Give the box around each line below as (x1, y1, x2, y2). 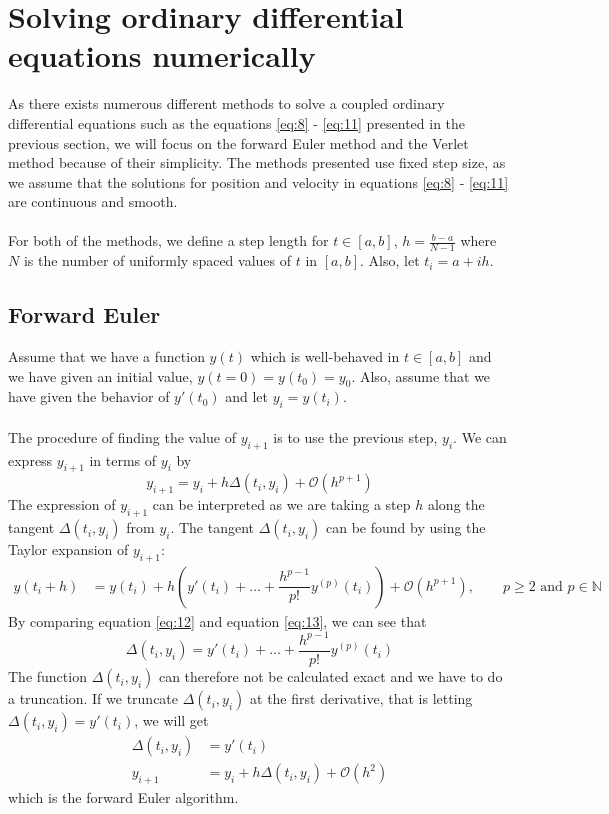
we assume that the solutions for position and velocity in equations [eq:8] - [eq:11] (8, 171, 509, 192)
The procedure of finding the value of (8, 426, 236, 447)
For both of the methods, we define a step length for (8, 230, 329, 251)
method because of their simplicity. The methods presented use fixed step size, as (8, 152, 506, 173)
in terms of (89, 449, 157, 470)
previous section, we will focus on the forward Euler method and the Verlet (8, 132, 469, 153)
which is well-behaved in (250, 346, 400, 367)
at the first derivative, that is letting (250, 688, 473, 709)
